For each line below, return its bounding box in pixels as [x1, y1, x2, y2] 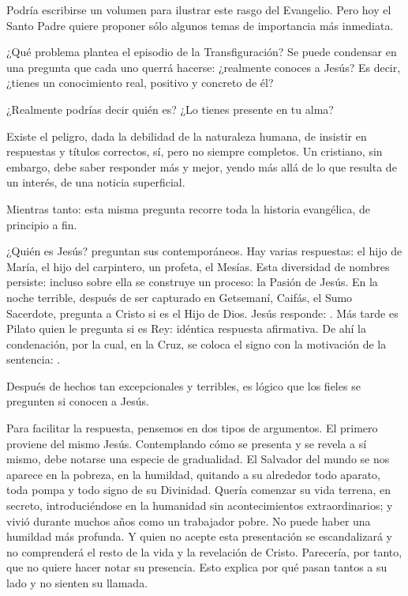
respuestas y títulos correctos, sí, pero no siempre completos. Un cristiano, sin [6, 143, 383, 160]
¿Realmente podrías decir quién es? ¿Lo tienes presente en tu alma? [6, 100, 334, 117]
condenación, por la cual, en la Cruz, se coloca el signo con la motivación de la [6, 335, 387, 352]
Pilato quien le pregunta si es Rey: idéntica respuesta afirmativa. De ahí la [6, 320, 366, 337]
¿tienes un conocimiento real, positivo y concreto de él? [6, 74, 274, 91]
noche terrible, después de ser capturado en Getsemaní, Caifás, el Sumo [6, 289, 353, 305]
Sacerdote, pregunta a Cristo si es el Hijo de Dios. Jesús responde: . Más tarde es [6, 304, 399, 321]
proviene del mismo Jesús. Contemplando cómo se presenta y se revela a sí [6, 435, 367, 451]
